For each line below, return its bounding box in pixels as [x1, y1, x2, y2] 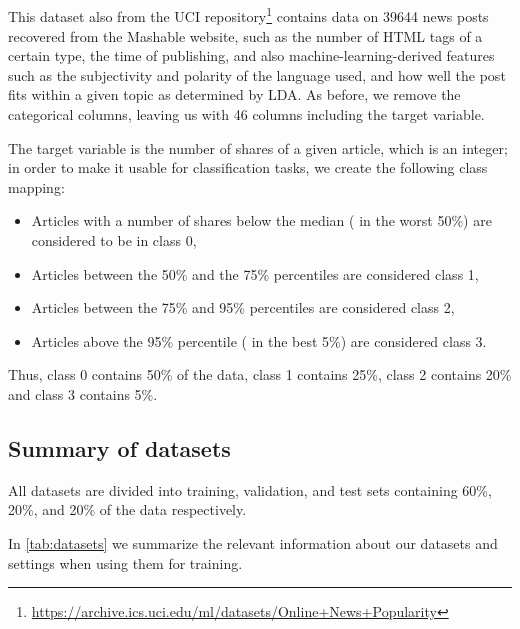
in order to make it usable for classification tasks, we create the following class [8, 157, 488, 178]
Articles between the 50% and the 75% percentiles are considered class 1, [31, 263, 479, 284]
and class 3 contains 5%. [8, 383, 158, 404]
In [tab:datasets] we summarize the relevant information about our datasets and [8, 532, 498, 553]
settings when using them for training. [8, 552, 243, 573]
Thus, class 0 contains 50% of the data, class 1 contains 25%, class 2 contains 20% [8, 364, 512, 385]
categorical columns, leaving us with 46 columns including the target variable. [8, 104, 485, 125]
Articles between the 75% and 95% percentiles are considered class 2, [31, 297, 455, 318]
